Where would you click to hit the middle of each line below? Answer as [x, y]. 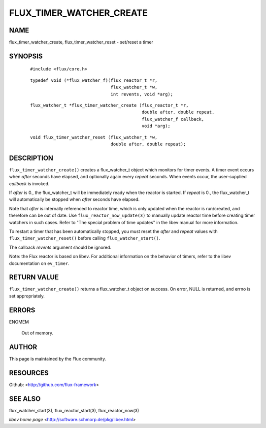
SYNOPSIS [26, 56]
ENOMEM [19, 322]
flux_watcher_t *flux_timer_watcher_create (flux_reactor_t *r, [110, 105]
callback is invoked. [29, 183]
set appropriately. [27, 296]
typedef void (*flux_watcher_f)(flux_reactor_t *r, [94, 80]
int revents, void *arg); [142, 94]
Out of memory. [37, 333]
